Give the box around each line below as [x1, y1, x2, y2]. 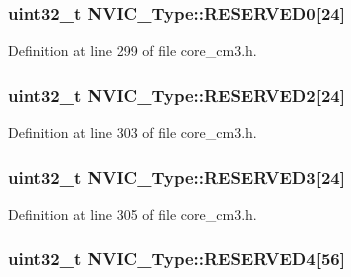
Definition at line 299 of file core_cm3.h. [8, 40, 257, 61]
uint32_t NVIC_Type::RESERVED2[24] [8, 82, 345, 107]
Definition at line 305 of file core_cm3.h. [8, 203, 257, 224]
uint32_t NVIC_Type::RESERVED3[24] [8, 164, 345, 189]
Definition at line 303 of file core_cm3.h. [8, 122, 257, 143]
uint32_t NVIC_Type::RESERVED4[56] [8, 246, 345, 271]
